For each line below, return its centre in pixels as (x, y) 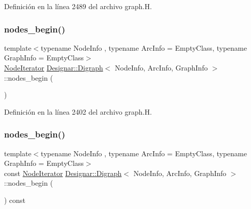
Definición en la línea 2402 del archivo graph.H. (78, 111)
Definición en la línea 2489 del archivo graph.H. (78, 6)
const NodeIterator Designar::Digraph (63, 173)
